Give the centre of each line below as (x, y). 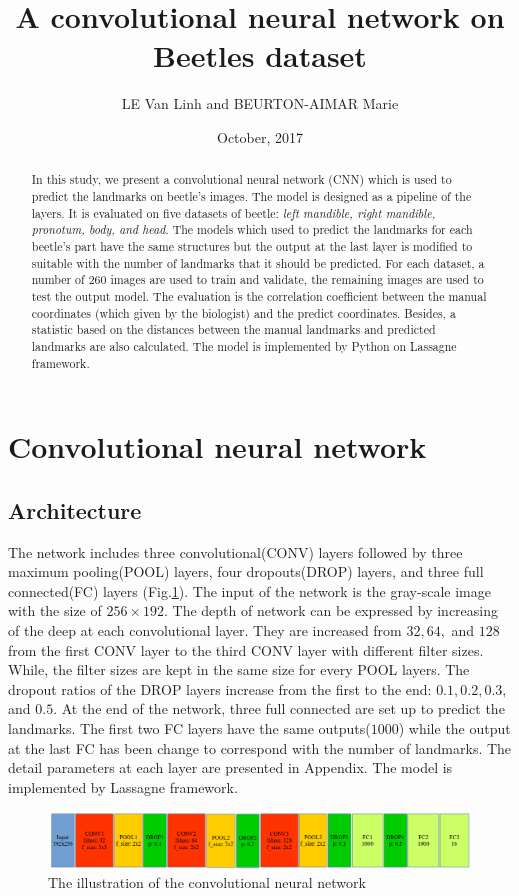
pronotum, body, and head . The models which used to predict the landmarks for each (252, 229)
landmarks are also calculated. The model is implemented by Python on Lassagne (244, 345)
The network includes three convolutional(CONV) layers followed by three (235, 551)
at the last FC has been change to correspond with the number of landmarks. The (260, 747)
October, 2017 (260, 136)
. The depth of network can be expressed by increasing (331, 610)
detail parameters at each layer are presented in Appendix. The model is (230, 767)
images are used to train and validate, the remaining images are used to (297, 279)
